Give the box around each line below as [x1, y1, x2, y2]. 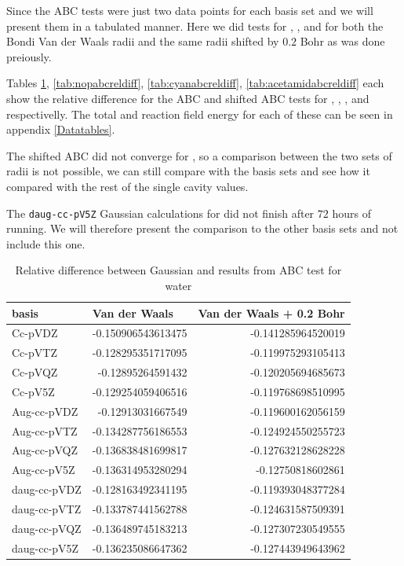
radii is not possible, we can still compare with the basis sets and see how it [6, 163, 370, 179]
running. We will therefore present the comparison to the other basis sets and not [6, 220, 399, 237]
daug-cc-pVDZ [12, 481, 82, 498]
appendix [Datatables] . [6, 121, 115, 138]
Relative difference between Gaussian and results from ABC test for [15, 262, 342, 278]
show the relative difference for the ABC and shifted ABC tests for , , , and [6, 90, 369, 106]
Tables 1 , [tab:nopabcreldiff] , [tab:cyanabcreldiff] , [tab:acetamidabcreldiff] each [6, 75, 384, 91]
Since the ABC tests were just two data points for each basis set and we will [6, 2, 373, 18]
